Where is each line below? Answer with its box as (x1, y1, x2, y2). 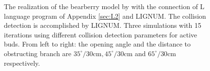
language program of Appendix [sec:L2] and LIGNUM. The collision (4, 11, 206, 21)
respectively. (4, 58, 40, 68)
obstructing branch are (4, 48, 72, 58)
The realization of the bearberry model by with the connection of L (4, 1, 205, 11)
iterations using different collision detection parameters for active (4, 29, 197, 39)
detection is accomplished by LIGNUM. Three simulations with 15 (4, 20, 202, 30)
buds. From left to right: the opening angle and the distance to (4, 39, 191, 49)
